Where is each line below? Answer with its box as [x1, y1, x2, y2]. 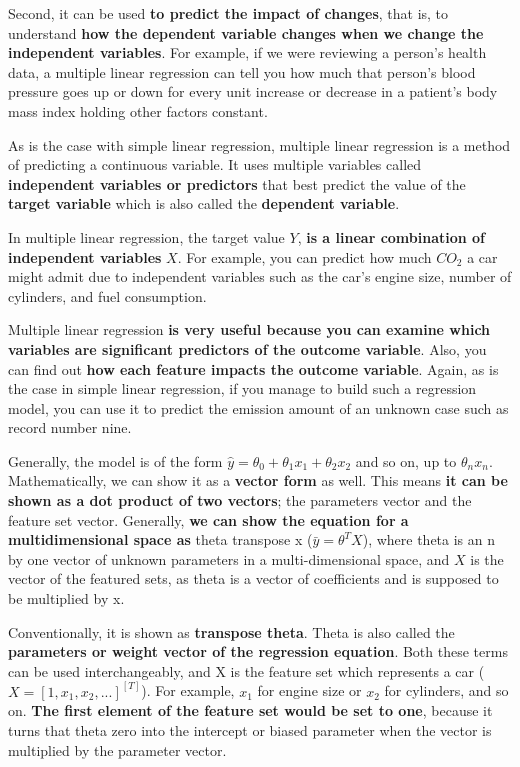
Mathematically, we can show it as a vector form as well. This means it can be [8, 470, 508, 491]
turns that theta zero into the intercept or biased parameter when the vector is [8, 720, 492, 741]
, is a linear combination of [297, 226, 486, 247]
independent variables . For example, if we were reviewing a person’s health [8, 42, 487, 63]
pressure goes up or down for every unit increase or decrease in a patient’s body [8, 81, 498, 102]
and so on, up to [355, 450, 457, 471]
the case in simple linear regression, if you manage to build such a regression [8, 378, 477, 399]
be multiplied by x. [8, 588, 125, 609]
